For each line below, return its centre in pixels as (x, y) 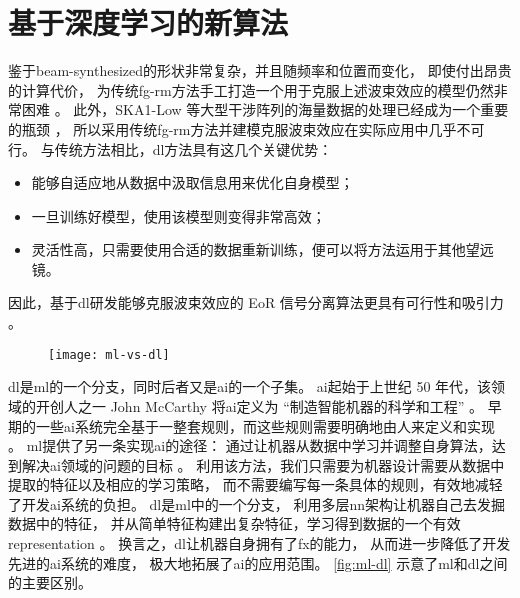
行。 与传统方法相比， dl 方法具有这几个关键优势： (170, 148)
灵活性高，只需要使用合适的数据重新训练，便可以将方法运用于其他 (248, 249)
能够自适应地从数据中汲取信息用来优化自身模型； (192, 182)
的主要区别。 (50, 582)
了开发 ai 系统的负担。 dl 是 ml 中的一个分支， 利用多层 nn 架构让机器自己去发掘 (257, 503)
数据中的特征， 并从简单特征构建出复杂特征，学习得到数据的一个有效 (234, 523)
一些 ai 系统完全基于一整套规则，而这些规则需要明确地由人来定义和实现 (265, 425)
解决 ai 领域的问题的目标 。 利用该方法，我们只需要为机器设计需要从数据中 (263, 464)
